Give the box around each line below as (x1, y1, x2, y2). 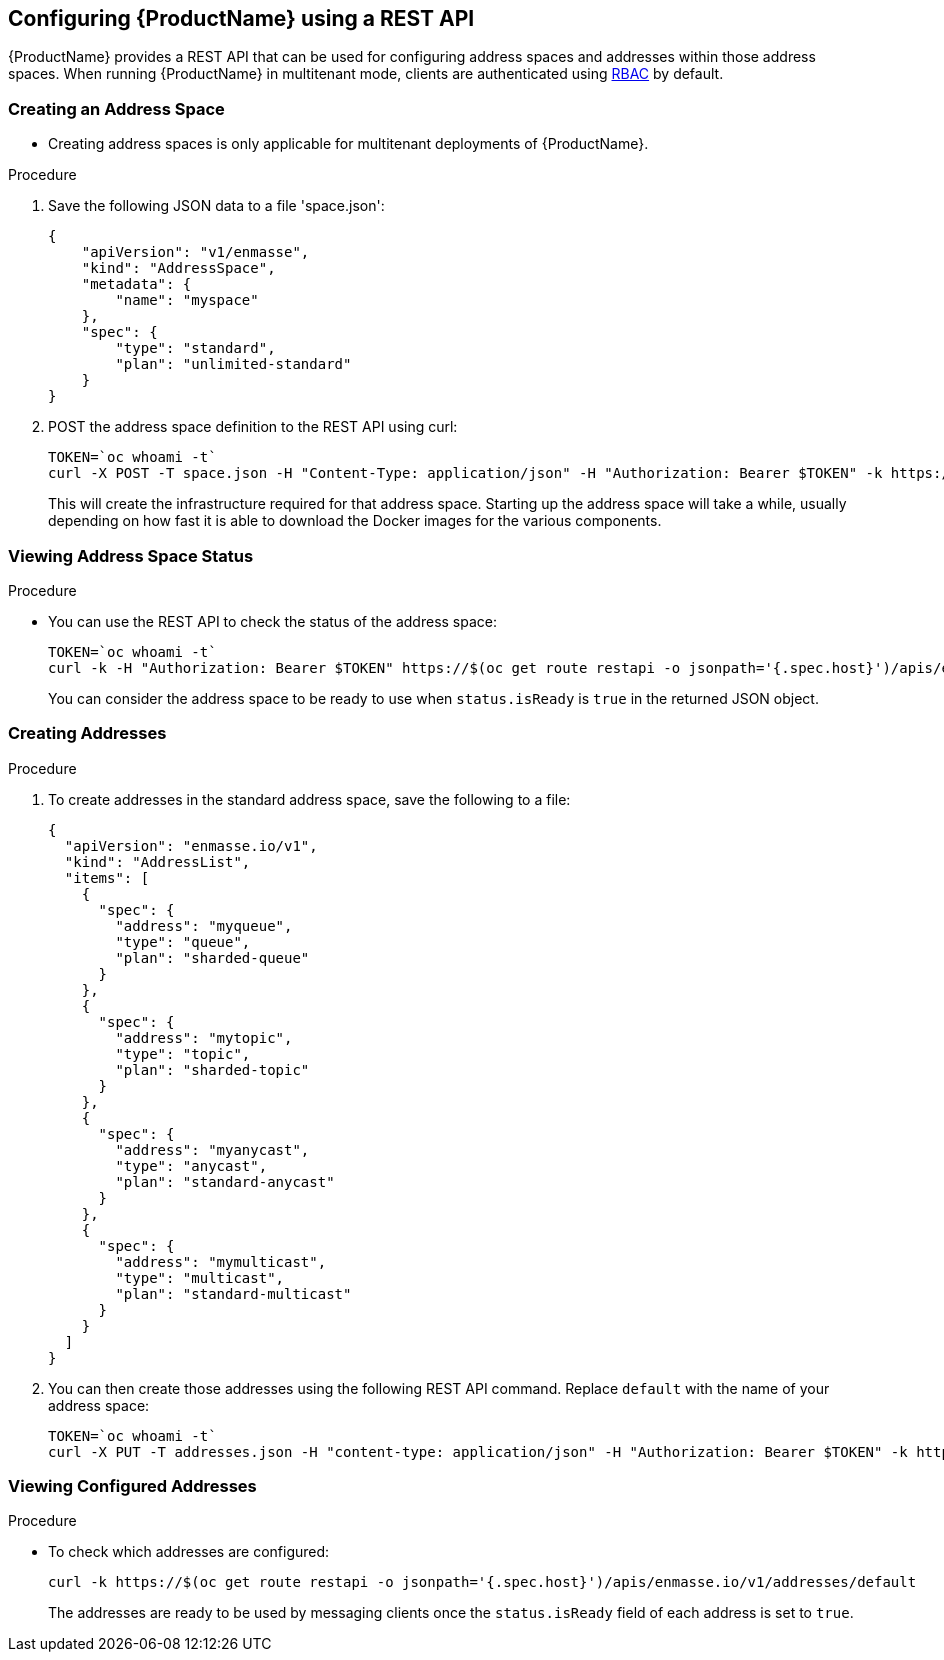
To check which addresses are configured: (48, 1543, 330, 1561)
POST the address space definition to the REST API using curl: (48, 418, 458, 436)
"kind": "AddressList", (64, 853, 251, 870)
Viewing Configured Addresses (8, 1476, 257, 1497)
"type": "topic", (115, 1045, 251, 1062)
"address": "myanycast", (115, 1141, 310, 1158)
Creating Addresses (8, 723, 167, 744)
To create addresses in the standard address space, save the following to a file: (48, 790, 571, 808)
